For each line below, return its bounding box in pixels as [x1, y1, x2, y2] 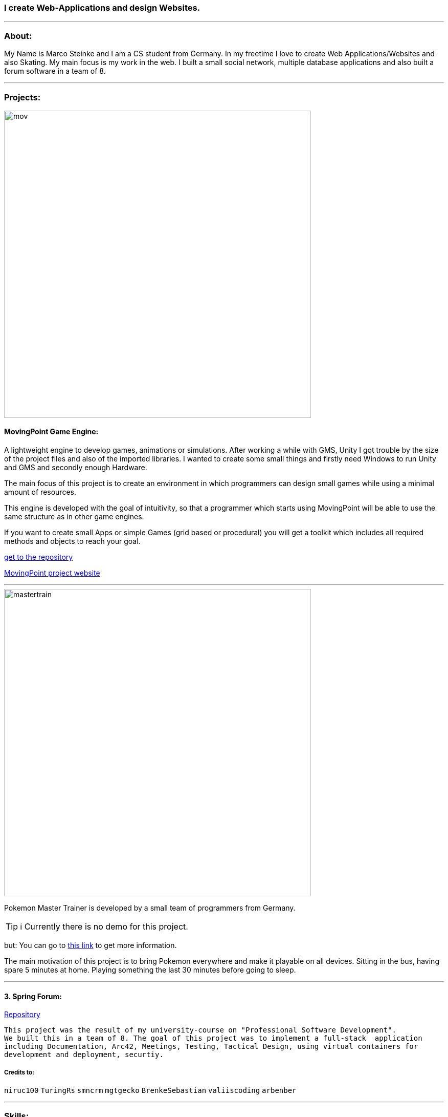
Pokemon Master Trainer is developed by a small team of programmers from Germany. [4, 903, 296, 913]
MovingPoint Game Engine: [4, 427, 99, 436]
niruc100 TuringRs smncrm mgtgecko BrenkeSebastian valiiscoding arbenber [4, 1086, 297, 1095]
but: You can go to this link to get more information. [4, 941, 177, 950]
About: [4, 30, 32, 41]
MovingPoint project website [4, 568, 100, 578]
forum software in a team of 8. [4, 67, 106, 76]
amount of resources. [4, 488, 76, 497]
